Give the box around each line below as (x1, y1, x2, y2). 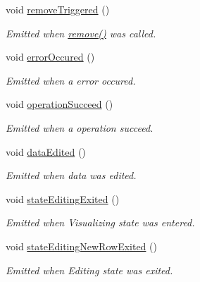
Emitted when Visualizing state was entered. (6, 215, 195, 230)
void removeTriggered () (6, 2, 110, 16)
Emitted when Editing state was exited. (6, 262, 173, 277)
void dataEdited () (6, 144, 86, 159)
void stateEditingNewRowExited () (6, 238, 157, 253)
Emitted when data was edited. (6, 168, 137, 183)
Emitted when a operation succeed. (6, 120, 154, 135)
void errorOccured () (6, 49, 95, 64)
